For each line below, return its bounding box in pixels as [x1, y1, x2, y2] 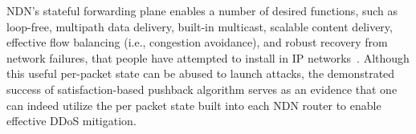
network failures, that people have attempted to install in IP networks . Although [6, 49, 410, 66]
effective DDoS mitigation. [6, 112, 137, 129]
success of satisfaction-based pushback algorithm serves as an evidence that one [6, 80, 398, 97]
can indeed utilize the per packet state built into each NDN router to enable [6, 96, 381, 113]
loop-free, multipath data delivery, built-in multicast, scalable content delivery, [6, 18, 393, 35]
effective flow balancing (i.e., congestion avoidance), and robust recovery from [6, 34, 388, 51]
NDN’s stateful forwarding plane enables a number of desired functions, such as [6, 2, 398, 18]
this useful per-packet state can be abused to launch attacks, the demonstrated [6, 65, 395, 82]
